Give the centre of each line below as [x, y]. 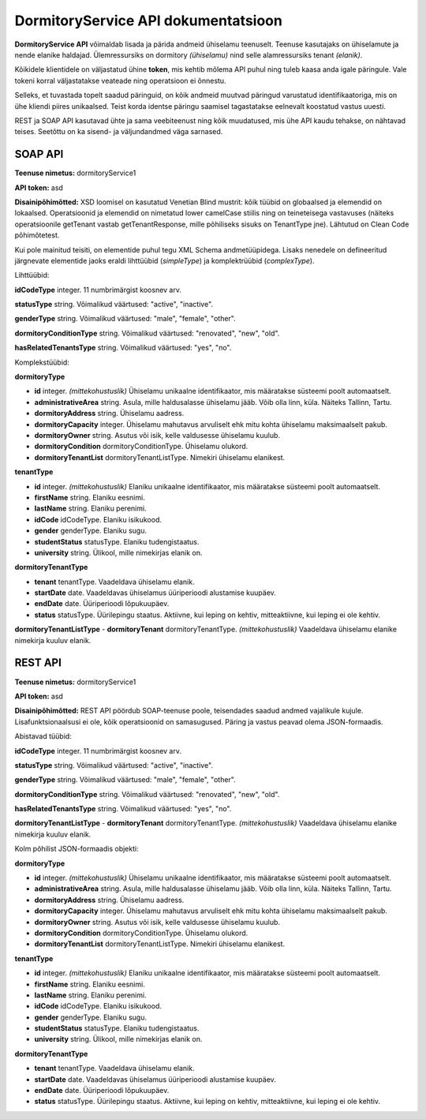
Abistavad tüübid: [43, 736]
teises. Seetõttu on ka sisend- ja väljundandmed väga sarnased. [119, 132]
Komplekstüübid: [42, 362]
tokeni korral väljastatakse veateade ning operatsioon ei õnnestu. [120, 80]
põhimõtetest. [37, 235]
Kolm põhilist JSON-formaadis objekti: [77, 849]
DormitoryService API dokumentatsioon [149, 21]
